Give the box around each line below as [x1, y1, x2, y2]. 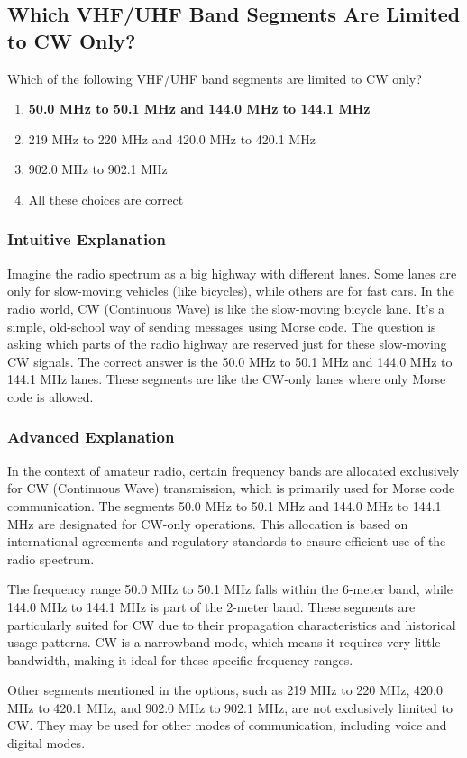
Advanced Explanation [7, 425, 175, 448]
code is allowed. [7, 387, 94, 406]
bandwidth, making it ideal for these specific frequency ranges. [7, 650, 353, 669]
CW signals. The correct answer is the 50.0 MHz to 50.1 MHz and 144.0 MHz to [7, 352, 453, 370]
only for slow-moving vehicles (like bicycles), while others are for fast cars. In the [7, 281, 454, 300]
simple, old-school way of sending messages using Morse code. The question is [7, 316, 436, 335]
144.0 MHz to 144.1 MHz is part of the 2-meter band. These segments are [7, 597, 416, 616]
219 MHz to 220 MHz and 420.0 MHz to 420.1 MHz [28, 129, 316, 148]
